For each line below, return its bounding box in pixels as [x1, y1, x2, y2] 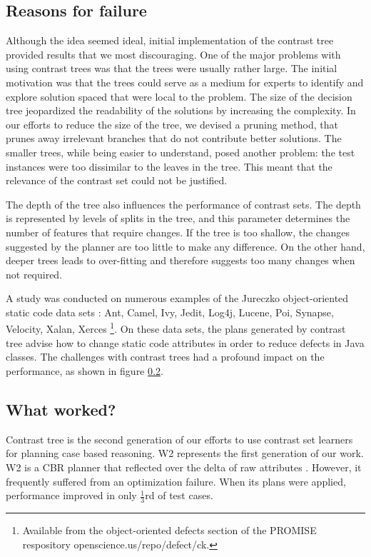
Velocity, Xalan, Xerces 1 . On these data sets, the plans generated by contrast [6, 319, 346, 336]
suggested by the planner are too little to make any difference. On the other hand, [6, 239, 365, 254]
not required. [6, 266, 63, 281]
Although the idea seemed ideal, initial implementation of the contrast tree [6, 33, 334, 48]
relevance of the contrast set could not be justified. [6, 173, 228, 188]
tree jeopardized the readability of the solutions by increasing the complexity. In [6, 103, 356, 118]
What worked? [6, 398, 116, 420]
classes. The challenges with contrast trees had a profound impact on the [6, 349, 325, 364]
